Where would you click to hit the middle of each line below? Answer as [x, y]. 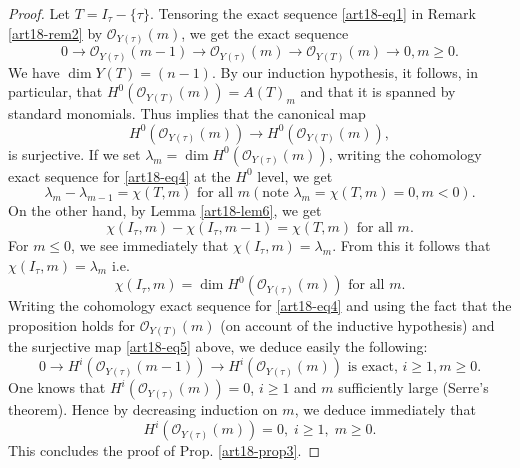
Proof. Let [39, 13]
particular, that [55, 91]
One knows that [57, 387]
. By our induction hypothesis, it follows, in [345, 71]
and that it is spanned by [378, 91]
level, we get [295, 175]
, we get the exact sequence [265, 32]
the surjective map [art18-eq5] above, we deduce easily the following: [218, 346]
